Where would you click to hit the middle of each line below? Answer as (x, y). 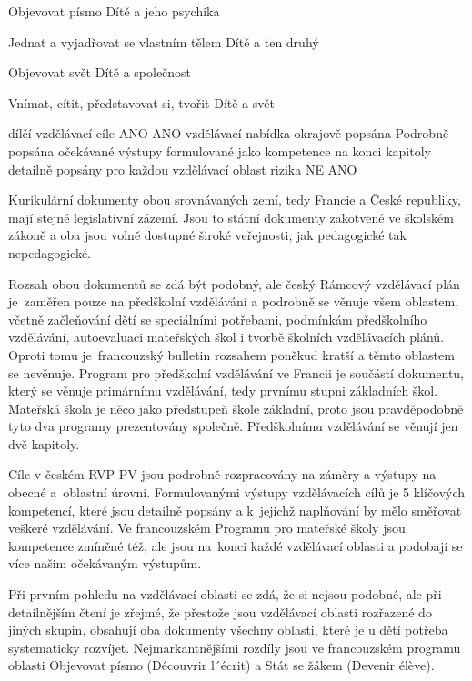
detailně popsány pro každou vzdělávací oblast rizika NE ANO (183, 169)
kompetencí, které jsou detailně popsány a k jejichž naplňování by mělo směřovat (235, 510)
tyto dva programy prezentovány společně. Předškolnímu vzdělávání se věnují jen (233, 426)
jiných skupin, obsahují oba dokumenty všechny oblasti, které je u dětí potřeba (228, 630)
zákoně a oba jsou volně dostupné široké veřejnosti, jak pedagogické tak (207, 235)
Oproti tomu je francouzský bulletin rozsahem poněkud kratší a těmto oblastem (231, 354)
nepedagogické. (50, 252)
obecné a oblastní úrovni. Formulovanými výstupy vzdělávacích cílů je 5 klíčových (237, 492)
